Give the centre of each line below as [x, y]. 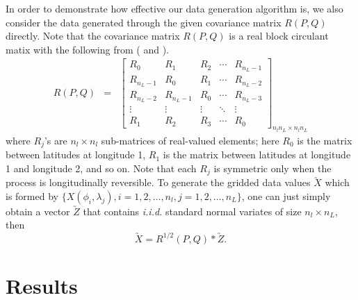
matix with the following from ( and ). [87, 49]
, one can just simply [286, 195]
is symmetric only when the [272, 168]
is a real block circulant [279, 36]
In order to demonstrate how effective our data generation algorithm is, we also [174, 8]
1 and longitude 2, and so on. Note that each [101, 168]
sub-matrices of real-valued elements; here [190, 140]
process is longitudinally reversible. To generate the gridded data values [158, 182]
